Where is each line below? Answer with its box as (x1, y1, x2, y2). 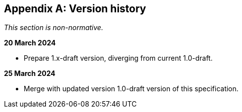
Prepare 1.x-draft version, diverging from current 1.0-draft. (24, 54, 213, 63)
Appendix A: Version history (4, 2, 146, 15)
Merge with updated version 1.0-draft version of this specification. (24, 84, 239, 93)
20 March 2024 (4, 38, 56, 47)
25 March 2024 (4, 69, 55, 78)
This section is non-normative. (4, 23, 103, 32)
